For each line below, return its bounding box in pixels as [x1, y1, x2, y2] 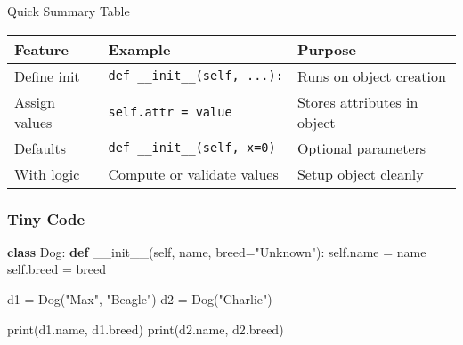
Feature [14, 38, 69, 60]
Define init [14, 65, 80, 86]
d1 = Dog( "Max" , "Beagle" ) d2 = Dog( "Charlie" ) [7, 290, 272, 308]
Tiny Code [7, 207, 85, 229]
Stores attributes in [296, 91, 418, 112]
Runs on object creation [296, 65, 446, 86]
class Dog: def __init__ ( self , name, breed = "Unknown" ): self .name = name [7, 242, 426, 261]
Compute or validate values [108, 163, 279, 184]
